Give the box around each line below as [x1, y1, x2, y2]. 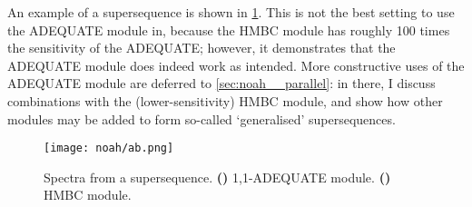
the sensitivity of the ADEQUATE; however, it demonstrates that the [7, 38, 396, 57]
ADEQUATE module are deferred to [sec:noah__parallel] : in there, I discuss [7, 74, 436, 93]
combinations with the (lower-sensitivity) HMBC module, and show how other [7, 91, 443, 110]
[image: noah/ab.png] [44, 142, 174, 155]
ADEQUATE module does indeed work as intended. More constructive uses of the [7, 55, 465, 74]
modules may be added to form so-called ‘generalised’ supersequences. [7, 109, 396, 128]
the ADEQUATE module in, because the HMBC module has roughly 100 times [7, 20, 450, 39]
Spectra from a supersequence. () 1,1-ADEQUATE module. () [44, 167, 391, 186]
